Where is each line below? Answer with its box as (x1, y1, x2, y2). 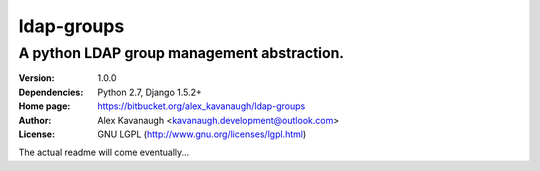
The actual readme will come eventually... (18, 146, 190, 159)
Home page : (18, 100, 71, 112)
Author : (18, 114, 52, 126)
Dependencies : (18, 86, 84, 98)
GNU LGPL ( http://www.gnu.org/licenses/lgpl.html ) (97, 128, 307, 140)
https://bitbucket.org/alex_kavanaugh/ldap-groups (97, 100, 306, 112)
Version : (18, 72, 55, 84)
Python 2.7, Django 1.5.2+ (97, 86, 202, 98)
